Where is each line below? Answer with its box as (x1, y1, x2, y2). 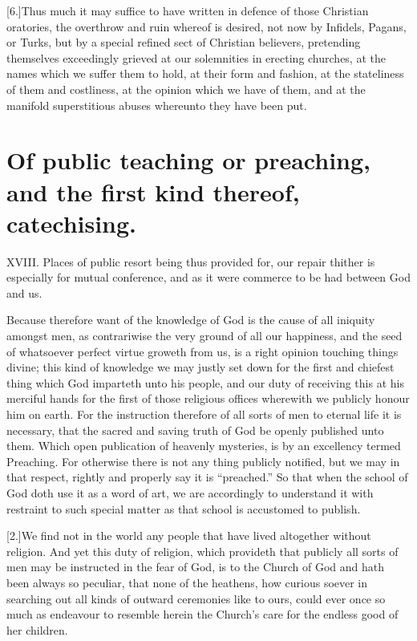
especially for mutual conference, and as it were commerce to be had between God (6, 269, 411, 286)
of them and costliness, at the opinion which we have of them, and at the (6, 80, 366, 97)
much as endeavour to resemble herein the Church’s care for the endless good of (6, 606, 399, 623)
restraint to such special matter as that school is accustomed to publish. (6, 500, 361, 517)
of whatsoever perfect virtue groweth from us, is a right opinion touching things (6, 343, 399, 359)
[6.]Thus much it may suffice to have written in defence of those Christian (6, 2, 369, 18)
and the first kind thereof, (6, 175, 300, 208)
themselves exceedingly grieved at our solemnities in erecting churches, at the (6, 49, 386, 66)
